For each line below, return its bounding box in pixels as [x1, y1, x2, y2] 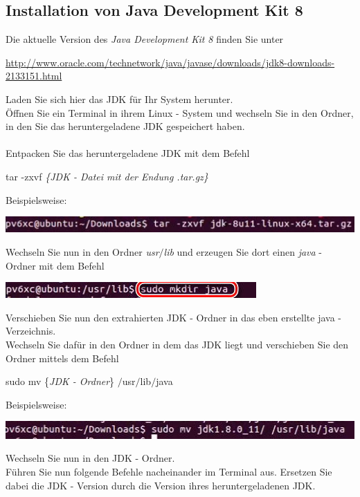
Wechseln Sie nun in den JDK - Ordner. [6, 451, 175, 465]
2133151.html [6, 68, 62, 83]
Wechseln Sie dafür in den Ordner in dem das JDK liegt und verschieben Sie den [6, 337, 349, 352]
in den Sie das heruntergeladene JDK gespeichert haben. [6, 119, 245, 133]
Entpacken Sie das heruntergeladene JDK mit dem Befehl [6, 146, 250, 160]
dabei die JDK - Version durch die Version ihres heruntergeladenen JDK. [6, 478, 316, 492]
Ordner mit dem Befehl [6, 258, 105, 272]
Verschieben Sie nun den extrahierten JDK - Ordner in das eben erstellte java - [6, 310, 342, 324]
